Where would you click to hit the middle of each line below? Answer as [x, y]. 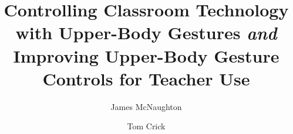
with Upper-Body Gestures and [146, 33]
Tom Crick [146, 126]
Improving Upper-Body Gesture [146, 55]
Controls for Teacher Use [146, 78]
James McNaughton [146, 106]
